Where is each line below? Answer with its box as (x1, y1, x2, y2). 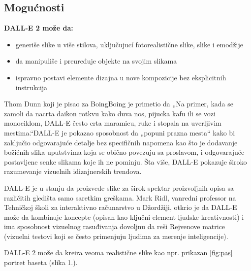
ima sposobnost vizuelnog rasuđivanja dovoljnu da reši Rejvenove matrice (4, 221, 225, 232)
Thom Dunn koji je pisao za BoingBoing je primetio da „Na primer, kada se (4, 99, 233, 109)
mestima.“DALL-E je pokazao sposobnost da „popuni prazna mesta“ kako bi (4, 127, 235, 137)
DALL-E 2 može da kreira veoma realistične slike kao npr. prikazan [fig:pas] (4, 247, 233, 258)
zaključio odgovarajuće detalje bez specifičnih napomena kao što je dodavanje (4, 137, 238, 147)
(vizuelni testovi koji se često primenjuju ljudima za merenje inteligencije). (4, 231, 228, 241)
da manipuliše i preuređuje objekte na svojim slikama (15, 56, 177, 66)
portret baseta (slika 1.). (4, 257, 78, 268)
